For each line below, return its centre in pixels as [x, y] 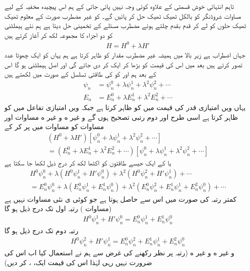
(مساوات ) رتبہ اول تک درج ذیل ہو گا [58, 208]
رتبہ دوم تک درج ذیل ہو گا [41, 230]
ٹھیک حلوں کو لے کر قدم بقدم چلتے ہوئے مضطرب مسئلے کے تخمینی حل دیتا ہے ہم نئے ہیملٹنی [125, 25]
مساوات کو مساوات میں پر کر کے [54, 126]
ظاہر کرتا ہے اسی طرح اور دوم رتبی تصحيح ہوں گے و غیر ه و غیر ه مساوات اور [121, 117]
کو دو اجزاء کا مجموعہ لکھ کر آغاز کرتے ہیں [59, 35]
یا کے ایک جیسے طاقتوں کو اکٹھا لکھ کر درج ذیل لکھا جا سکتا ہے [88, 162]
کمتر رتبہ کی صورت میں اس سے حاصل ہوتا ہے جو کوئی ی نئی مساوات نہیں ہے [121, 199]
